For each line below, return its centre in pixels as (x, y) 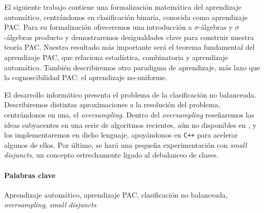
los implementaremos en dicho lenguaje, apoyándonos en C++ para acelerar (121, 135)
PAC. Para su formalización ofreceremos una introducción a (98, 27)
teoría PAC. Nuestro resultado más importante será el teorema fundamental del (129, 47)
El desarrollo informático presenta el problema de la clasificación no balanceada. (130, 94)
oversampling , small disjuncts (50, 205)
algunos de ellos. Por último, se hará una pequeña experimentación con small (126, 144)
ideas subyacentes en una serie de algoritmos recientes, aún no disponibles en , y (130, 124)
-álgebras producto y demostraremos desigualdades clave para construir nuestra (129, 37)
